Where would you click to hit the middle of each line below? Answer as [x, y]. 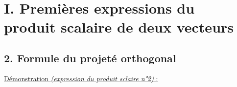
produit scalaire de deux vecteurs [119, 27]
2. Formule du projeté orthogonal [90, 58]
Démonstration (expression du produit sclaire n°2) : [81, 78]
